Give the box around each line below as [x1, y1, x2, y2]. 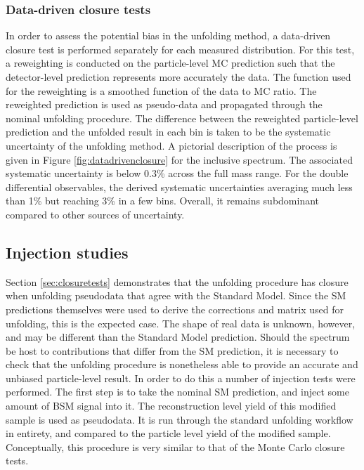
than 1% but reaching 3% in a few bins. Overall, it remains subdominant [6, 193, 320, 208]
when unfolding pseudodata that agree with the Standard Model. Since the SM [6, 288, 346, 303]
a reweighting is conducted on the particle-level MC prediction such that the [6, 56, 335, 70]
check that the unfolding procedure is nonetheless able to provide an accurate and [6, 357, 358, 372]
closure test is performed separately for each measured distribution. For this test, [6, 41, 355, 56]
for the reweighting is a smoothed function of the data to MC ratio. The [6, 83, 317, 98]
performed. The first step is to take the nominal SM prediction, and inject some [6, 384, 349, 399]
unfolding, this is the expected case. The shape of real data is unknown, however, [6, 315, 356, 330]
